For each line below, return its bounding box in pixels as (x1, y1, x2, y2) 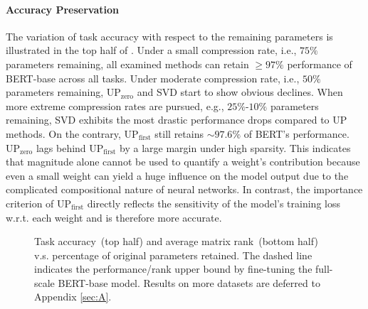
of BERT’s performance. (243, 126, 349, 141)
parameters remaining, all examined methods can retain (6, 56, 249, 71)
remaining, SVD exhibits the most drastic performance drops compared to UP (6, 112, 347, 127)
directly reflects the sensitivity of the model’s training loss (87, 195, 340, 210)
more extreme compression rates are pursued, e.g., (6, 98, 224, 113)
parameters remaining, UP (6, 85, 121, 99)
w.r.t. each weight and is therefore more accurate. (6, 210, 222, 224)
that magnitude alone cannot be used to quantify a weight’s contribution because (6, 154, 360, 169)
